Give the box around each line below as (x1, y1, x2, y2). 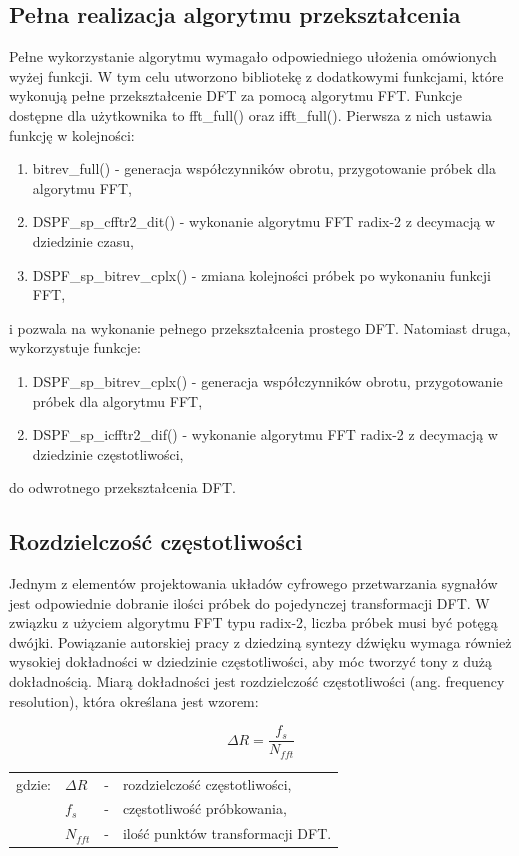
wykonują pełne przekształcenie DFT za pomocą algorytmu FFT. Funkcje (9, 85, 463, 106)
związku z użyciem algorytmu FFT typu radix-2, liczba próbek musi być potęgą (9, 612, 498, 633)
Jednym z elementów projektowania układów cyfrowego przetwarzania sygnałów (9, 573, 498, 594)
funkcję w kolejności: (9, 124, 135, 145)
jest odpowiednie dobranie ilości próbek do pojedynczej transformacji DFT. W (9, 592, 490, 613)
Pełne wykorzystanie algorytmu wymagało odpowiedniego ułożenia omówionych (9, 46, 497, 67)
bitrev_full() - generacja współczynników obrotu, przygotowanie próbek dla (32, 158, 496, 179)
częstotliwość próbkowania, (122, 798, 287, 819)
